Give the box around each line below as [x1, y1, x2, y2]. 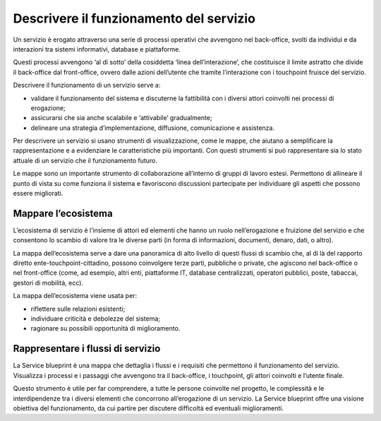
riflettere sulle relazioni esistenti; [30, 304, 126, 313]
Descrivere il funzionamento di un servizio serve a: [13, 81, 161, 90]
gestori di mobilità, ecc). [13, 278, 84, 287]
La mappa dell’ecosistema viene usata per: [13, 292, 138, 300]
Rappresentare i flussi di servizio [13, 343, 161, 355]
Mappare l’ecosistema [13, 207, 113, 219]
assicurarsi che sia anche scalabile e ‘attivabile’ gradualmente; [30, 114, 212, 122]
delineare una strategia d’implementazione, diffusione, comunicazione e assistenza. [30, 124, 275, 132]
